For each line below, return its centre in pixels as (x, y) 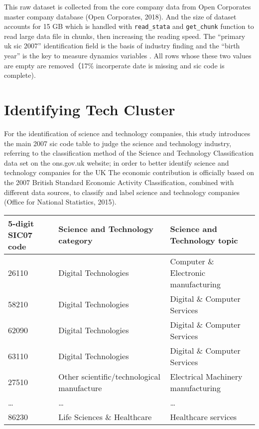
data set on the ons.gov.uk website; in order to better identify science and (117, 162)
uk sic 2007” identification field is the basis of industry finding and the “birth (122, 46)
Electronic (188, 272)
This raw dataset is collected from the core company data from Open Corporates (128, 6)
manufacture (80, 388)
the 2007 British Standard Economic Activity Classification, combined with (119, 182)
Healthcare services (203, 417)
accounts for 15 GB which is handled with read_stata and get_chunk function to (129, 26)
